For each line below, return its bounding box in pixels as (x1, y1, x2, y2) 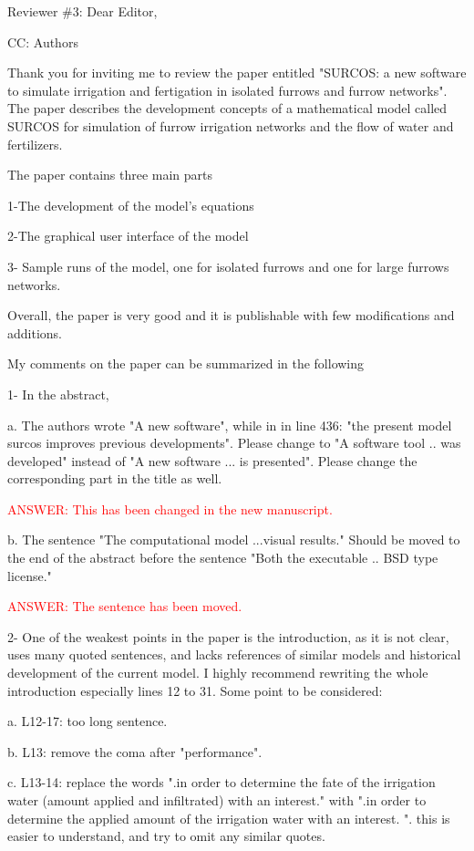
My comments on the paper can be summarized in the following (7, 354, 365, 373)
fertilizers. (7, 134, 63, 153)
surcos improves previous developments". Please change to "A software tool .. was (7, 433, 461, 452)
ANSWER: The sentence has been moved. (7, 597, 242, 616)
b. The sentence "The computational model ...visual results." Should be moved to (7, 530, 460, 549)
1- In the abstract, (7, 384, 109, 403)
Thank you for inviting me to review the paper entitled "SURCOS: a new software (7, 63, 467, 82)
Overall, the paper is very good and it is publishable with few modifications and (7, 306, 455, 325)
